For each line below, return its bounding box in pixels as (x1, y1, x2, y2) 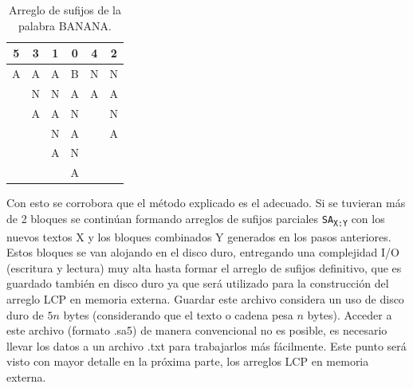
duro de (6, 306, 44, 323)
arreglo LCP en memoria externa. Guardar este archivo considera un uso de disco (6, 291, 404, 307)
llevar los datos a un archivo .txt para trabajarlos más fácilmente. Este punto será (6, 337, 407, 354)
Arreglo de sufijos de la (8, 2, 121, 18)
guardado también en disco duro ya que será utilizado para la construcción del (6, 275, 389, 292)
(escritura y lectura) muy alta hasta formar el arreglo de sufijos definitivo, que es (6, 259, 402, 276)
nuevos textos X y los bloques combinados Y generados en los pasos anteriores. (6, 228, 391, 245)
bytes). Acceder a (307, 306, 392, 323)
